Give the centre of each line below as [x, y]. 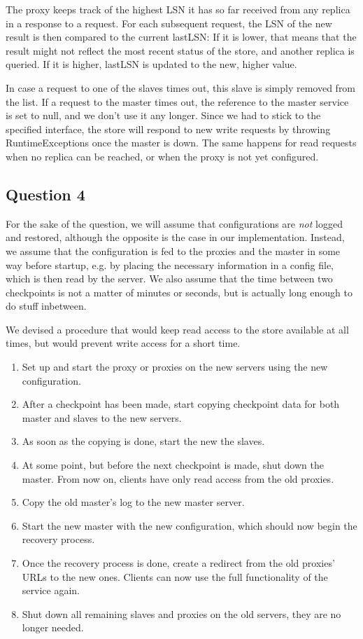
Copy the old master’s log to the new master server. [133, 502]
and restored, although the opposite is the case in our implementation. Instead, [175, 237]
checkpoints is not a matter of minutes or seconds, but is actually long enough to [179, 292]
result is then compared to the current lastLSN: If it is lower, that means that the [181, 37]
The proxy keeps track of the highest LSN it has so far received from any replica [178, 9]
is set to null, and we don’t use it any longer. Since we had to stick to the [163, 115]
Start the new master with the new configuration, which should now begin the [190, 525]
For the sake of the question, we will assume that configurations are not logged [174, 223]
